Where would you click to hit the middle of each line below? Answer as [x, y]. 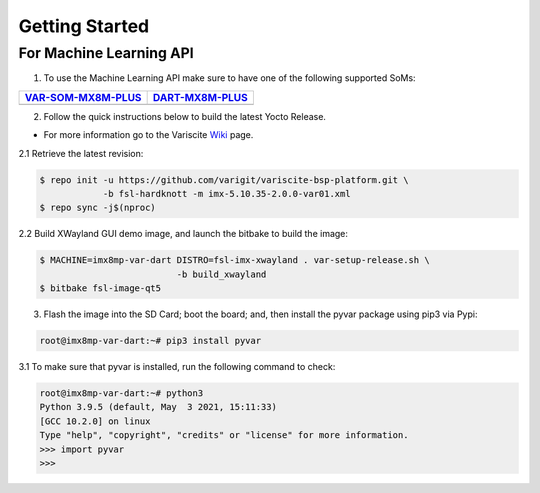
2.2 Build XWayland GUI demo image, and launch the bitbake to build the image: [183, 234]
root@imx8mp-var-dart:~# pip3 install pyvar [150, 341]
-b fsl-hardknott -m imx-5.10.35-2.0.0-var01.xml [226, 193]
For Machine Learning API [106, 53]
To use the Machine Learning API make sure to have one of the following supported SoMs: [229, 78]
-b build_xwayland [221, 274]
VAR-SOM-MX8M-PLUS [83, 97]
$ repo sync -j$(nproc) [98, 208]
